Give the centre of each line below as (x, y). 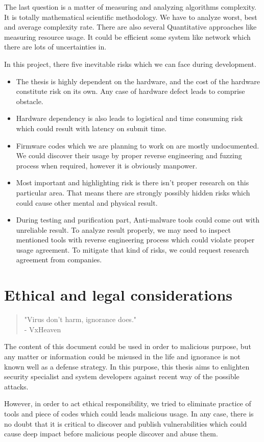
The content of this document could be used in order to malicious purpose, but (128, 346)
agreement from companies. (59, 260)
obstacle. (30, 101)
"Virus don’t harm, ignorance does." (80, 319)
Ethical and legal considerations (118, 295)
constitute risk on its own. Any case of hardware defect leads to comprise (130, 91)
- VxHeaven (43, 329)
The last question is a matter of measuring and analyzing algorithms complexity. (130, 7)
